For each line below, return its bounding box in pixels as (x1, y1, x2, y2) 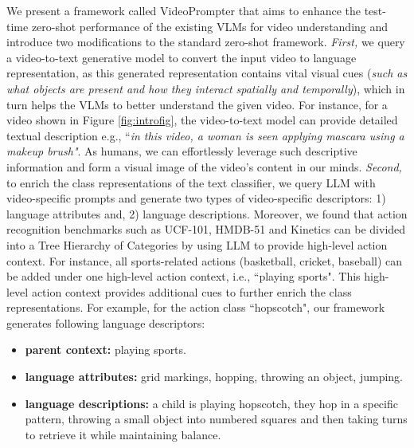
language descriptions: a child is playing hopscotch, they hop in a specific (25, 395, 398, 411)
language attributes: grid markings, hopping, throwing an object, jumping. (25, 368, 404, 385)
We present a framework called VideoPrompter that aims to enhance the (6, 2, 361, 18)
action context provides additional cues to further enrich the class (31, 283, 352, 300)
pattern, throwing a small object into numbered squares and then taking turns (25, 411, 408, 427)
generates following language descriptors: (6, 314, 205, 331)
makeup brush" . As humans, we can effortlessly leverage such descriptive (6, 143, 357, 159)
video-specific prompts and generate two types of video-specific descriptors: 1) (6, 190, 386, 206)
